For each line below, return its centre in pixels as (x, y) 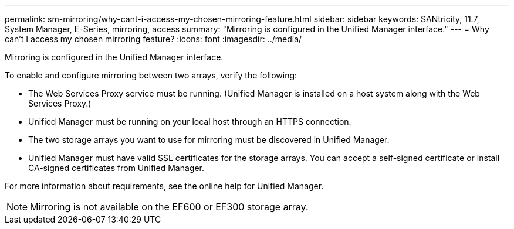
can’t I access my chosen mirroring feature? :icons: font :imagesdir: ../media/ (153, 39)
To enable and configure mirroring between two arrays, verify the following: (151, 75)
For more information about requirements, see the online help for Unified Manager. (164, 186)
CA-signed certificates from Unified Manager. (116, 168)
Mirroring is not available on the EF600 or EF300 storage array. (169, 207)
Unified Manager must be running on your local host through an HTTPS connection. (190, 122)
